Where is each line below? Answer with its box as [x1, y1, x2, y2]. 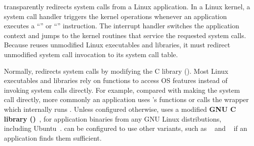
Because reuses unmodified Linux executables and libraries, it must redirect [4, 40, 231, 50]
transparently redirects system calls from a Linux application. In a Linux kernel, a [4, 1, 251, 11]
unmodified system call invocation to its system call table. [4, 49, 178, 59]
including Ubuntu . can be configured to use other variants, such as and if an [4, 123, 248, 133]
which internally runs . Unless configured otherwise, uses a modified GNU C [4, 104, 236, 114]
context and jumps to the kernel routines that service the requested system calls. [4, 30, 246, 40]
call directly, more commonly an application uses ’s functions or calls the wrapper [4, 94, 249, 104]
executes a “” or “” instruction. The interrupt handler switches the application [4, 21, 239, 31]
